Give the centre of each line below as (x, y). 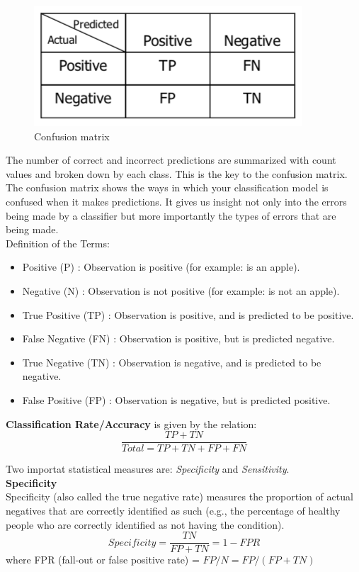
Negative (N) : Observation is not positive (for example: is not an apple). (181, 290)
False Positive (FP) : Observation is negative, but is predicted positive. (176, 399)
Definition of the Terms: (58, 243)
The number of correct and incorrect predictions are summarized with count (171, 160)
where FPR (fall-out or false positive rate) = (103, 560)
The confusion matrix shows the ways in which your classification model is (167, 187)
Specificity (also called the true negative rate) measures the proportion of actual (179, 497)
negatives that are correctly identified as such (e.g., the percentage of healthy (173, 510)
